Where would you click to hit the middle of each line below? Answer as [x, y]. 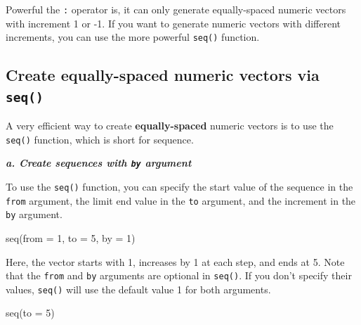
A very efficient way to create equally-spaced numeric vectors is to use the [170, 126]
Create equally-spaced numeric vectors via [163, 75]
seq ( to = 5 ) [30, 313]
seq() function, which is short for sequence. [100, 139]
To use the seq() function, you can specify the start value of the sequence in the [179, 186]
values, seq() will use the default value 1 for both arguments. [138, 289]
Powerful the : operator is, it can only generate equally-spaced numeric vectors [176, 9]
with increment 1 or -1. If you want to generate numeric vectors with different [173, 23]
